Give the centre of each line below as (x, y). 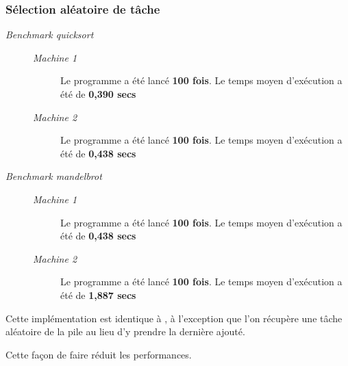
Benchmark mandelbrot (54, 176)
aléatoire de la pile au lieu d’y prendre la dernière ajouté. (125, 331)
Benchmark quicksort (50, 35)
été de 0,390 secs (98, 94)
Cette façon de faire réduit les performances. (99, 354)
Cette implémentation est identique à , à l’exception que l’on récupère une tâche (174, 318)
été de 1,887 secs (98, 295)
